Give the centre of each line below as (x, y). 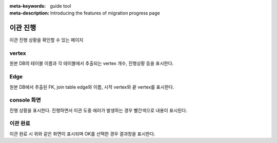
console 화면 (25, 100)
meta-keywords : (28, 6)
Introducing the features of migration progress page (105, 13)
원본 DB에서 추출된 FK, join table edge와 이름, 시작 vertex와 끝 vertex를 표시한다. (92, 87)
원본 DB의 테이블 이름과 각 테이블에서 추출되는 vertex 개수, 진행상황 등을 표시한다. (92, 64)
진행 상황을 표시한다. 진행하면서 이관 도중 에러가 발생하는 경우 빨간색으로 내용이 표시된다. (98, 110)
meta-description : (29, 13)
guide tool (61, 6)
